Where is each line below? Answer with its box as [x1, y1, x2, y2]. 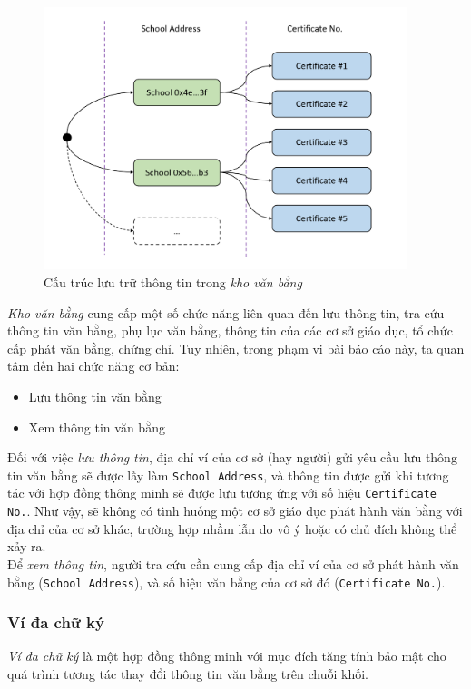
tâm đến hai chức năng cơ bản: [7, 356, 180, 375]
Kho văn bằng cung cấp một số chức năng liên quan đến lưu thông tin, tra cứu [7, 303, 445, 322]
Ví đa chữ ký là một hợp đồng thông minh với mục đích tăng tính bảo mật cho [7, 646, 446, 665]
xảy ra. [7, 537, 46, 556]
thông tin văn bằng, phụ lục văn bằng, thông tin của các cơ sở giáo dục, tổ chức [7, 321, 453, 340]
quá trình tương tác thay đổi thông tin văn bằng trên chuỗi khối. [7, 665, 368, 684]
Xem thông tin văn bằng [28, 417, 165, 436]
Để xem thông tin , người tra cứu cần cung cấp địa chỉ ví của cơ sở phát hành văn [7, 554, 459, 573]
